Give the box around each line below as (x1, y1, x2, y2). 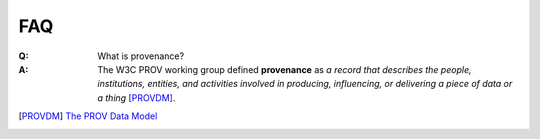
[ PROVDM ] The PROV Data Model (18, 110, 158, 122)
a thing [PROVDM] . (97, 91, 176, 104)
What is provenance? (97, 50, 185, 62)
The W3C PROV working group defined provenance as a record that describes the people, (97, 63, 472, 75)
